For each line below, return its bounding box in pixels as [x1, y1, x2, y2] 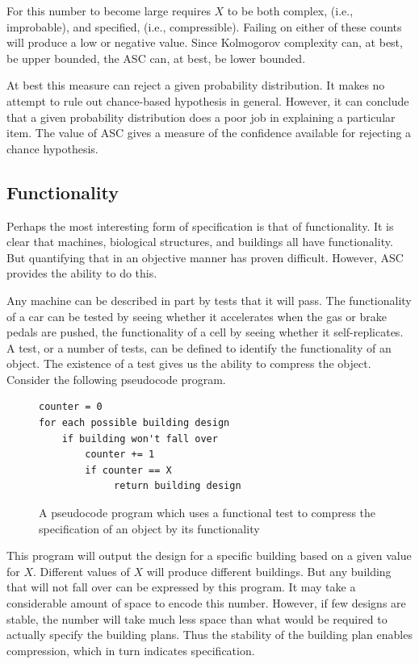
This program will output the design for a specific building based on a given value [6, 547, 412, 564]
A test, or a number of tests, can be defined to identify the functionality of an [6, 339, 392, 356]
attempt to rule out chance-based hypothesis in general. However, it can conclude [6, 92, 409, 109]
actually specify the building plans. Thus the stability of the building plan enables [6, 626, 413, 643]
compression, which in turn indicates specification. [6, 641, 255, 658]
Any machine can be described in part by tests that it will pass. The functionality [6, 291, 412, 308]
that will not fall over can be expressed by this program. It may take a [6, 578, 356, 595]
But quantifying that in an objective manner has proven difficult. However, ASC [6, 248, 404, 265]
